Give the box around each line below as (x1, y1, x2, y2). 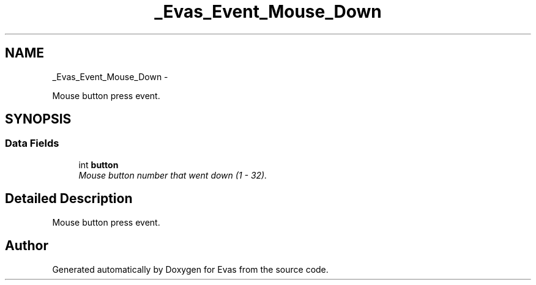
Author (5, 238, 48, 254)
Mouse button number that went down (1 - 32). (78, 169, 267, 180)
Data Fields (5, 137, 59, 150)
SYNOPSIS (5, 111, 72, 127)
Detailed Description (5, 191, 133, 207)
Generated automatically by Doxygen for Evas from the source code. (52, 264, 329, 275)
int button (78, 159, 119, 170)
